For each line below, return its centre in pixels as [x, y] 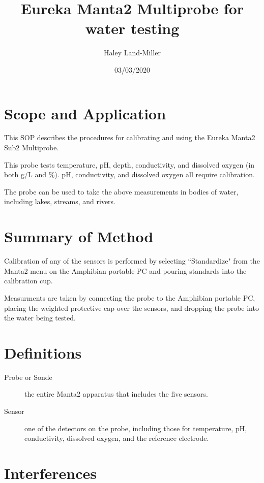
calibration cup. [28, 281]
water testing [132, 28]
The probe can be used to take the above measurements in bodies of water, [121, 191]
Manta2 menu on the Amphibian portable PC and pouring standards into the [125, 270]
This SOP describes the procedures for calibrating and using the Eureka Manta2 [130, 137]
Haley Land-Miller [132, 53]
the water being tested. [40, 318]
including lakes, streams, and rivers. [60, 201]
